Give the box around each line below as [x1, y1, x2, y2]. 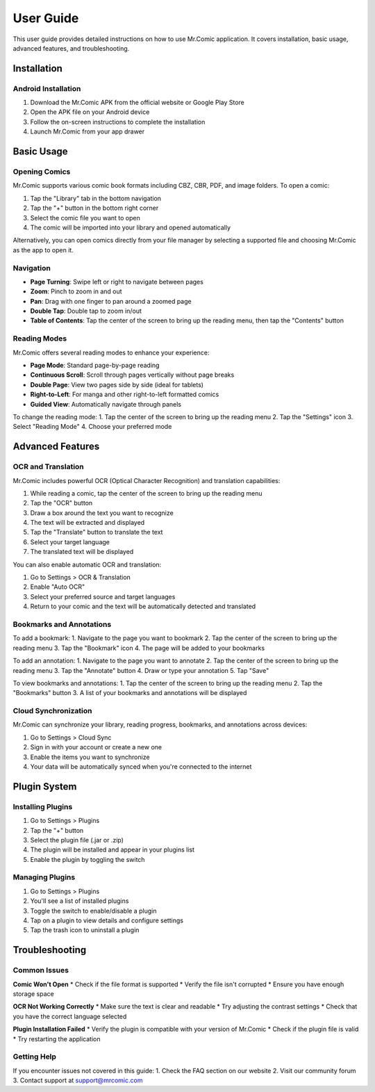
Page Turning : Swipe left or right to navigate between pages [30, 277, 204, 286]
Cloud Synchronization [12, 706, 92, 716]
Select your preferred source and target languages [30, 592, 176, 601]
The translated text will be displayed [30, 548, 134, 556]
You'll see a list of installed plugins [30, 897, 129, 905]
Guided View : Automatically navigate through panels [30, 400, 182, 408]
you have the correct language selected [12, 1012, 127, 1020]
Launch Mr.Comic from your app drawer [30, 127, 145, 136]
